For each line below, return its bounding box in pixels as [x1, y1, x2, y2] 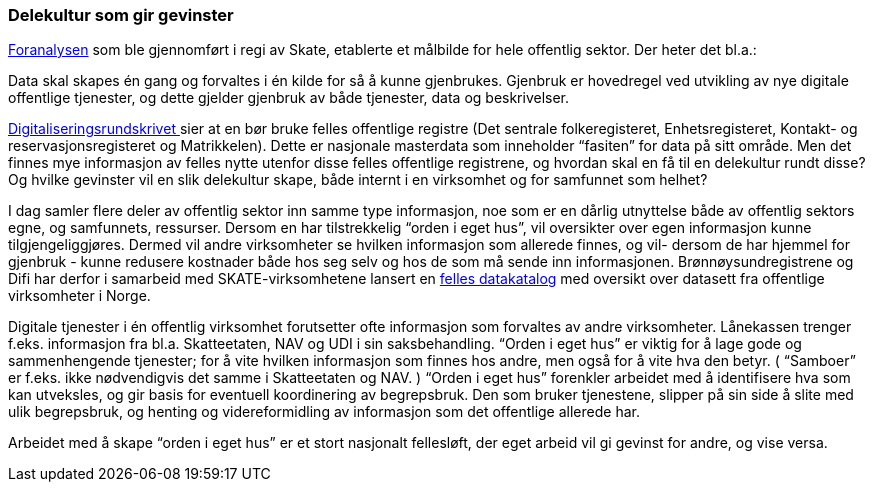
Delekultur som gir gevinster [8, 5, 234, 25]
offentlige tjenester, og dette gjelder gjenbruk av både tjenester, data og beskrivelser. [8, 89, 570, 107]
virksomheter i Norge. [8, 287, 151, 305]
